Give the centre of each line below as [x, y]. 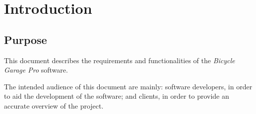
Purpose [26, 39]
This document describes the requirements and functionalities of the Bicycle [120, 60]
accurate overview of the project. [54, 105]
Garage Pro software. [36, 70]
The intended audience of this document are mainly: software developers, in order [128, 86]
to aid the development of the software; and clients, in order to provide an [117, 96]
